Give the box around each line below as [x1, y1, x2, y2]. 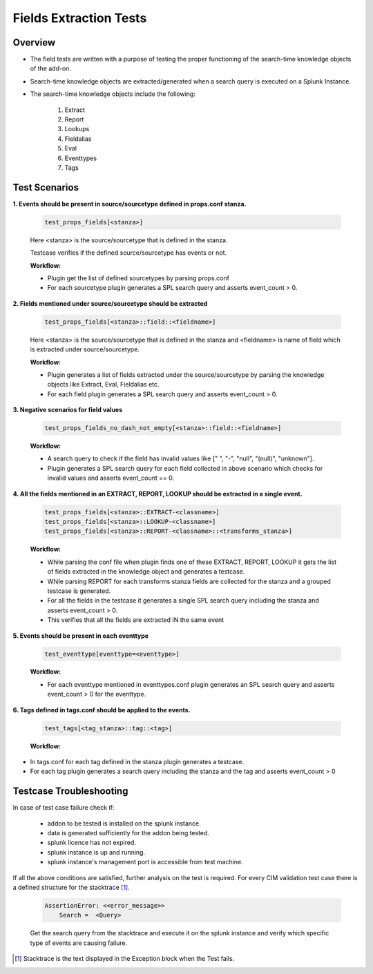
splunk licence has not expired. [47, 839, 136, 847]
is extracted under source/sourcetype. [30, 345, 140, 353]
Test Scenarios [12, 182, 79, 193]
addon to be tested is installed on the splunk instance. [47, 819, 202, 828]
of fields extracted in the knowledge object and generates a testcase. [47, 567, 245, 576]
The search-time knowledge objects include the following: [30, 90, 196, 98]
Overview [12, 37, 56, 48]
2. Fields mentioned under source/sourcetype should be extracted [12, 299, 208, 307]
